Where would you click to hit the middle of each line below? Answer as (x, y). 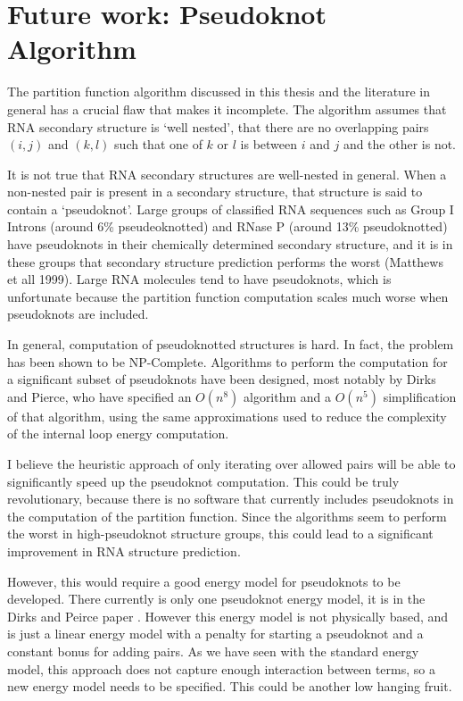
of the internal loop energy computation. (118, 434)
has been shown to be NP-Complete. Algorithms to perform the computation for (227, 361)
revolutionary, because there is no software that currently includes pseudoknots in (231, 499)
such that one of (158, 144)
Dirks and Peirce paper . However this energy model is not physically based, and (228, 616)
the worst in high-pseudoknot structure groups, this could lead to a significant (220, 534)
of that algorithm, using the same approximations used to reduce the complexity (227, 416)
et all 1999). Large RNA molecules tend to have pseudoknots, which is (199, 279)
